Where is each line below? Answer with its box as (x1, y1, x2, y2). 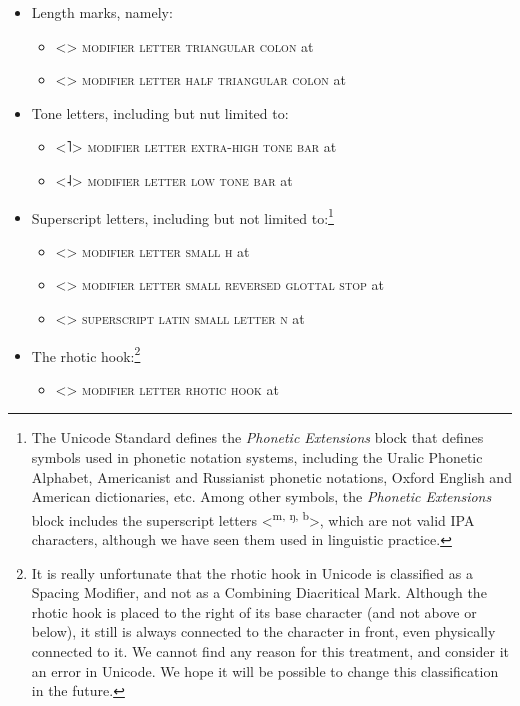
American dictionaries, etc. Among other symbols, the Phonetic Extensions (31, 486, 492, 507)
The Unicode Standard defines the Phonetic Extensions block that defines (31, 427, 484, 448)
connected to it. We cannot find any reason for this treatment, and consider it (31, 641, 509, 662)
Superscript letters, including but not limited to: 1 (31, 204, 334, 228)
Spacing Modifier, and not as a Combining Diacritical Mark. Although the (31, 582, 487, 603)
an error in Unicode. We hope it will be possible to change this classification (31, 660, 499, 681)
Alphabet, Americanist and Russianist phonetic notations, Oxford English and (31, 466, 512, 487)
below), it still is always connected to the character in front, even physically (31, 621, 496, 642)
